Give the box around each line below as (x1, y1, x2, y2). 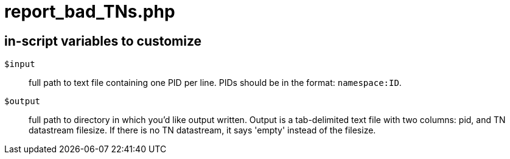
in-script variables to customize (4, 33, 202, 49)
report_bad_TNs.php (4, 1, 175, 22)
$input (4, 59, 35, 69)
